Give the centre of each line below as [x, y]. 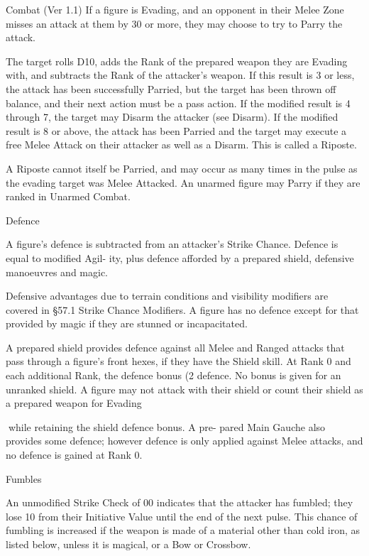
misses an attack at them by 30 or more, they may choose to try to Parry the [174, 23]
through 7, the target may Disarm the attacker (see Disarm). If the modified [172, 117]
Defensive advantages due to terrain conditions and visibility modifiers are [167, 296]
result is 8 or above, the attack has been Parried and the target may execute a [176, 130]
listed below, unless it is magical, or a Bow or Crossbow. [128, 544]
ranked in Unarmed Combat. [68, 196]
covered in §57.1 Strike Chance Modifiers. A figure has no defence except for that [182, 309]
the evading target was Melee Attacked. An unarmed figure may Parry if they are [183, 182]
